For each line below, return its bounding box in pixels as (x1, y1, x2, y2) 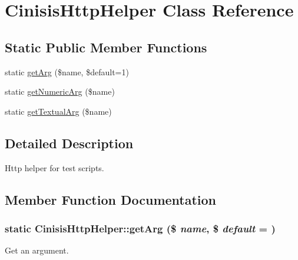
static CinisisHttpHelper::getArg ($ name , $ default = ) (5, 221, 276, 235)
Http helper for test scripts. (5, 161, 104, 174)
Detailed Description (5, 134, 134, 152)
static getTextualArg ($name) (5, 105, 112, 117)
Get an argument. (5, 244, 69, 256)
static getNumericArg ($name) (5, 85, 115, 98)
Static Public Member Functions (5, 38, 207, 56)
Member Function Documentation (5, 190, 217, 208)
